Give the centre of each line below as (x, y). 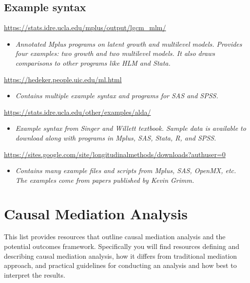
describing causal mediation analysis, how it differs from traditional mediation (121, 256)
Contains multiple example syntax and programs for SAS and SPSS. (117, 96)
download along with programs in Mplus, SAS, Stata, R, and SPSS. (116, 137)
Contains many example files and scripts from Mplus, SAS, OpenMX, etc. (126, 170)
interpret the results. (35, 274)
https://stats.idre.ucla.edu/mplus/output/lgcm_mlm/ (85, 27)
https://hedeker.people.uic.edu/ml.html (63, 79)
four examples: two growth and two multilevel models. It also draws (115, 53)
